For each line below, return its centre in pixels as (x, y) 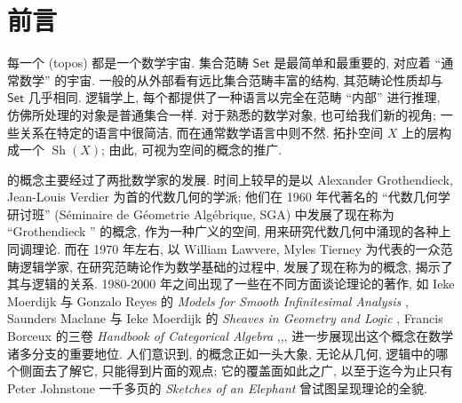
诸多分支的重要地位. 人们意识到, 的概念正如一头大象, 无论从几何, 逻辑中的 (222, 353)
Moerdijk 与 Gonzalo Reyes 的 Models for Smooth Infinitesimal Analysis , (208, 300)
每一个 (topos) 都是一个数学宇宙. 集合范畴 (128, 63)
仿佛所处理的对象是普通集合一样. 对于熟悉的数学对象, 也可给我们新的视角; (222, 114)
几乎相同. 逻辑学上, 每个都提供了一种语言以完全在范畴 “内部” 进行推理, (234, 97)
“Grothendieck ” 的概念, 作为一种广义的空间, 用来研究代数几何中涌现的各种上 (229, 231)
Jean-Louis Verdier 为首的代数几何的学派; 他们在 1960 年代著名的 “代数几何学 (229, 197)
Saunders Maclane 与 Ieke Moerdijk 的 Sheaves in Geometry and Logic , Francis (225, 318)
